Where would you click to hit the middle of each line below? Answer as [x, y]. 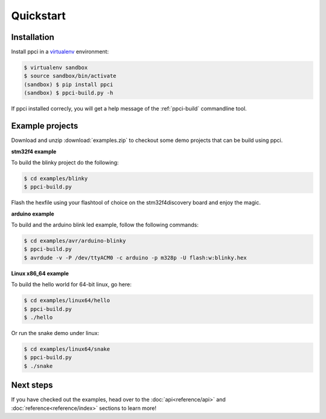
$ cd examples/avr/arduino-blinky [75, 241]
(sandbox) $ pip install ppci [69, 84]
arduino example [33, 214]
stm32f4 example [34, 152]
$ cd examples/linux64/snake [67, 349]
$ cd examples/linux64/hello [67, 301]
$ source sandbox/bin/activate [70, 76]
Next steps [32, 385]
